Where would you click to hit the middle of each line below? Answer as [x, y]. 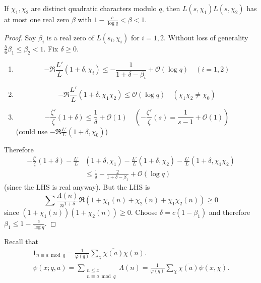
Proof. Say [20, 37]
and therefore [230, 212]
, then [171, 8]
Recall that [21, 241]
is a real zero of [70, 37]
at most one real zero [37, 19]
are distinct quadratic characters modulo [94, 8]
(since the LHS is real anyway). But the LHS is [77, 187]
